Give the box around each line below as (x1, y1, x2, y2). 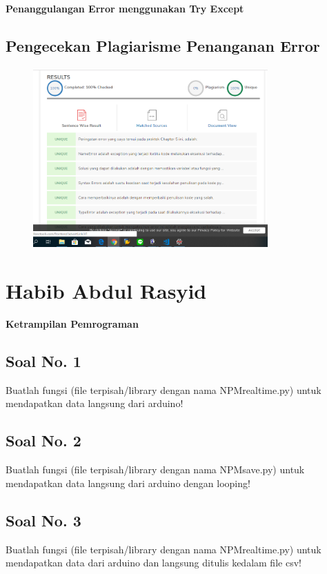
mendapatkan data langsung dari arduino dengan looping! (6, 475, 250, 490)
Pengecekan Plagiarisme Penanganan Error (6, 34, 320, 56)
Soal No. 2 (6, 430, 81, 451)
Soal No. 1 (6, 350, 81, 371)
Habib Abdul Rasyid (6, 277, 207, 305)
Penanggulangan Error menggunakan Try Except (6, 1, 244, 15)
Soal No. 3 (6, 509, 81, 531)
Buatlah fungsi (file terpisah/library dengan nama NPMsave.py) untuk (6, 462, 305, 477)
